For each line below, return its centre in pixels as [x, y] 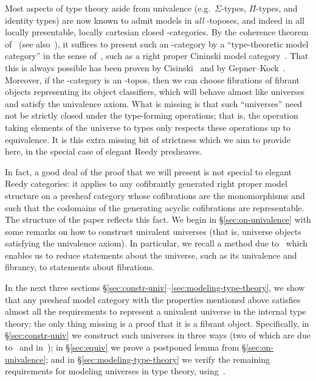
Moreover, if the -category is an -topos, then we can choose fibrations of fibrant [153, 79]
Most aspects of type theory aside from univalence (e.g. [108, 8]
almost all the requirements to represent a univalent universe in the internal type [156, 311]
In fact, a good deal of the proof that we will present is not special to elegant [149, 171]
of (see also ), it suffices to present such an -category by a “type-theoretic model [157, 44]
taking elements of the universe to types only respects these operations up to [148, 127]
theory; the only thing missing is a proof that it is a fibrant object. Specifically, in [157, 323]
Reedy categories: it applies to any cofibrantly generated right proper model [146, 184]
